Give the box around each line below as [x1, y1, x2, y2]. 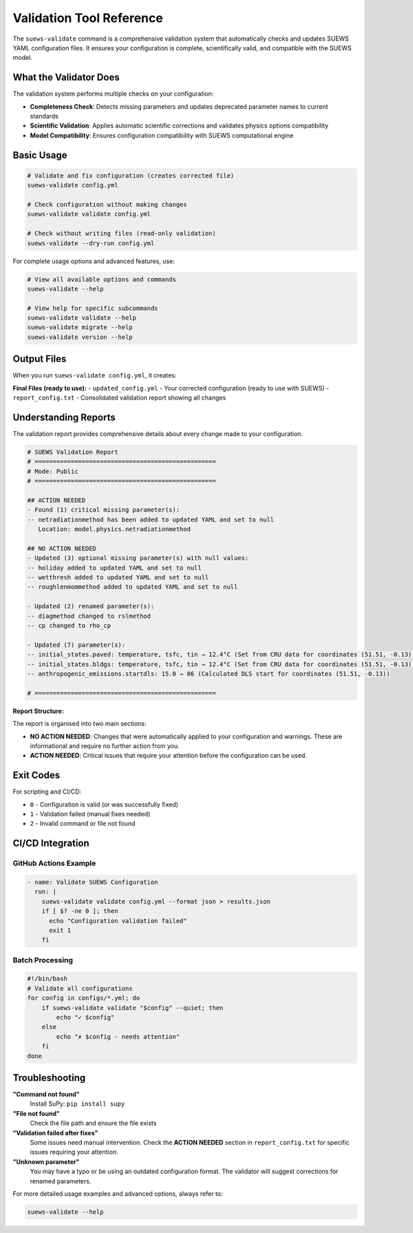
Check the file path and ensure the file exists [30, 1119, 157, 1128]
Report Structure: [12, 707, 65, 715]
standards [30, 112, 59, 121]
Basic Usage [12, 149, 67, 161]
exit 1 [49, 926, 72, 934]
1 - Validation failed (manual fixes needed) [30, 810, 151, 818]
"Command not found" [12, 1090, 80, 1099]
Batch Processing [12, 955, 74, 964]
